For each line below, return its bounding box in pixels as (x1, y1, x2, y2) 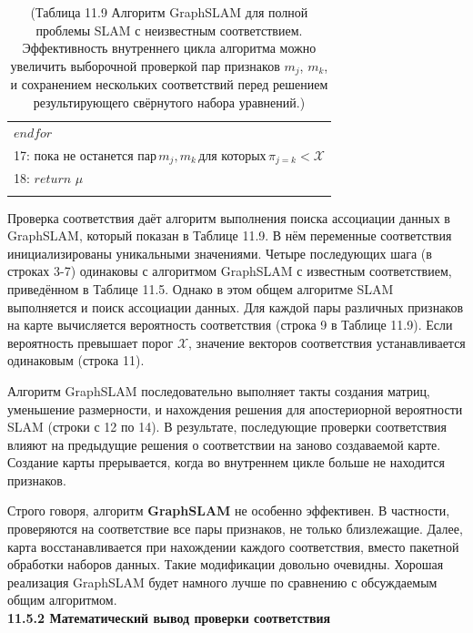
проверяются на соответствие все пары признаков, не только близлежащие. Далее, (7, 519, 463, 538)
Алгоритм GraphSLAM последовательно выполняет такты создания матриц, (7, 381, 430, 400)
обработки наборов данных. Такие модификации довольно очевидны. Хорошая (7, 555, 444, 574)
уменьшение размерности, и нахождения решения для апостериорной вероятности (7, 399, 463, 418)
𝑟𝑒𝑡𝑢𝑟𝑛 (34, 173, 72, 187)
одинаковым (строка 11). (7, 351, 145, 370)
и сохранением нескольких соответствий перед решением (10, 75, 328, 94)
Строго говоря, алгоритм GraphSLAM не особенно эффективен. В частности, (7, 501, 450, 520)
